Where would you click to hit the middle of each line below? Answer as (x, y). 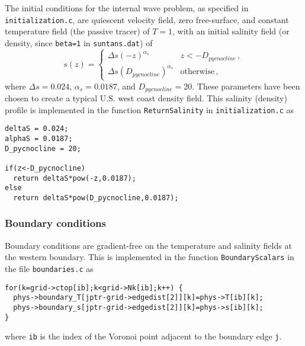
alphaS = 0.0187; (39, 138)
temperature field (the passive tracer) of (77, 31)
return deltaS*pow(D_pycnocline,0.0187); (96, 198)
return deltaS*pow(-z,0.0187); (75, 178)
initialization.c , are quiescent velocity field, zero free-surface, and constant (147, 19)
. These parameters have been (246, 86)
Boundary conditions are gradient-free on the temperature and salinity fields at (148, 245)
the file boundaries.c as (49, 268)
